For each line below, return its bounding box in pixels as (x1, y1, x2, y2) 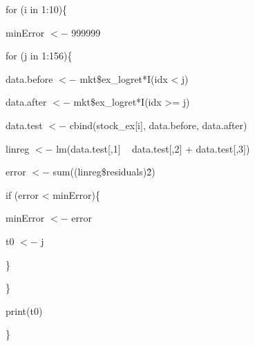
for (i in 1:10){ (6, 2, 68, 16)
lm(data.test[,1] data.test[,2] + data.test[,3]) (56, 141, 250, 155)
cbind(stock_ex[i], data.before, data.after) (69, 117, 247, 132)
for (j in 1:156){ (6, 48, 73, 63)
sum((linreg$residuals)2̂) (53, 164, 155, 179)
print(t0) (6, 303, 43, 318)
